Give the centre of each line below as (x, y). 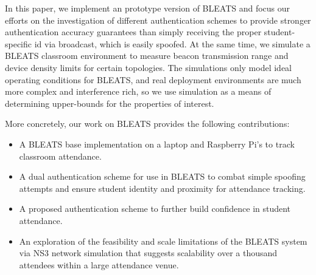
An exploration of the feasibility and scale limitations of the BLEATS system (163, 241)
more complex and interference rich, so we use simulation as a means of (138, 91)
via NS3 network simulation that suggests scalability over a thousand (148, 253)
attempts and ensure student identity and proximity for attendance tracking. (162, 188)
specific (19, 43)
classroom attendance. (60, 156)
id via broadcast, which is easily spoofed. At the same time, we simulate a (172, 43)
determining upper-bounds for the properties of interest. (110, 103)
